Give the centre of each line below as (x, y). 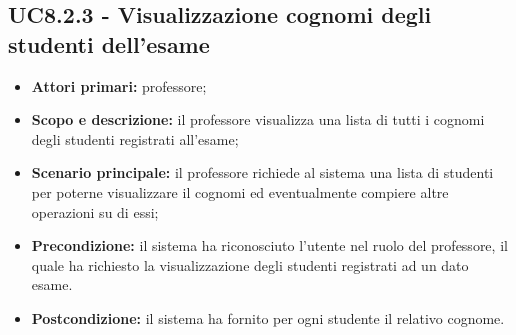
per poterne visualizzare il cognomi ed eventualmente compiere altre (240, 191)
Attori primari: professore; (119, 85)
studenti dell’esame (109, 43)
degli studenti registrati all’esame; (135, 138)
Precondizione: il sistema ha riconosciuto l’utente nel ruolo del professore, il (269, 245)
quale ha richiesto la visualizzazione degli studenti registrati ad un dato (250, 264)
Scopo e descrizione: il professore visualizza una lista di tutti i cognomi (258, 119)
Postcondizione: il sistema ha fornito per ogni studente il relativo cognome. (268, 317)
